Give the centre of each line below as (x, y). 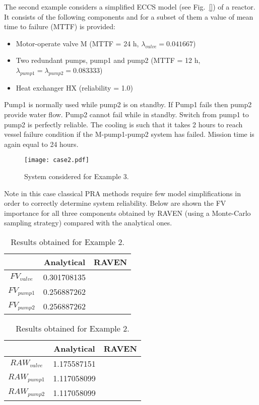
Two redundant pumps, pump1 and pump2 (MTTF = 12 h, (108, 60)
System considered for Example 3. (77, 176)
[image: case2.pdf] (57, 160)
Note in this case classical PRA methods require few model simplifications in (122, 193)
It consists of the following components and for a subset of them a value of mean (129, 16)
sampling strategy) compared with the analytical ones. (88, 223)
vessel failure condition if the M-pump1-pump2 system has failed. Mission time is (129, 134)
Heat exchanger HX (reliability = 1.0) (75, 87)
